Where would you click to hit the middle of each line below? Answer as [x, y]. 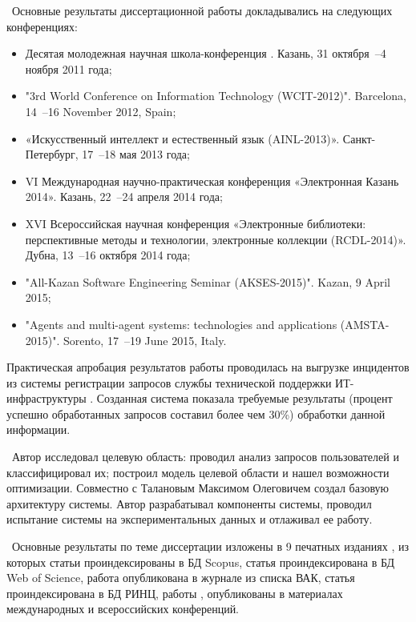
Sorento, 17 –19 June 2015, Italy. [145, 340]
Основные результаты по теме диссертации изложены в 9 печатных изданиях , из [210, 546]
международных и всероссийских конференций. [123, 609]
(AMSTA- [365, 324]
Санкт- [359, 138]
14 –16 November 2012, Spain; [101, 111]
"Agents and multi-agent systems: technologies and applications [181, 324]
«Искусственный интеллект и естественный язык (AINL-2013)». [182, 138]
